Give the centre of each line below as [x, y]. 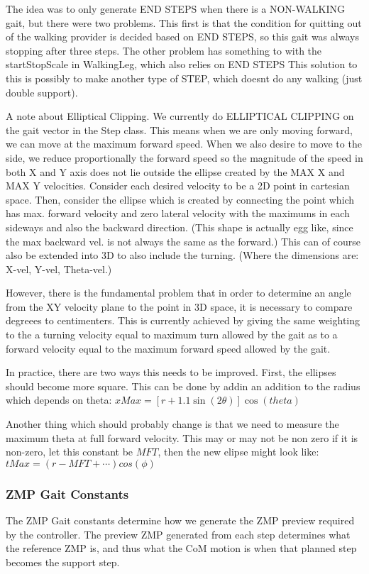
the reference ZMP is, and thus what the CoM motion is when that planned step [181, 548]
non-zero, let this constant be [70, 452]
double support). [42, 92]
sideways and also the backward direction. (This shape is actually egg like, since [180, 227]
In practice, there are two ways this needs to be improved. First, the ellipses [171, 372]
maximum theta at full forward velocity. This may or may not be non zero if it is [182, 437]
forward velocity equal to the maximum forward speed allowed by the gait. [168, 348]
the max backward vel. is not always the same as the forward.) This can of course [183, 241]
